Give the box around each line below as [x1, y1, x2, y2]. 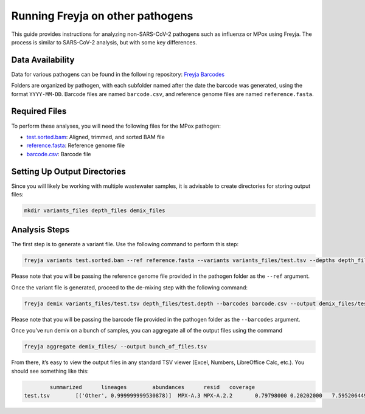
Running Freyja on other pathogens [11, 9, 193, 22]
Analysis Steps [11, 225, 70, 235]
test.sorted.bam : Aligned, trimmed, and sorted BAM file [26, 133, 165, 140]
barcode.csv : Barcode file [26, 150, 91, 157]
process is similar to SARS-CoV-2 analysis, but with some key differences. [11, 38, 197, 46]
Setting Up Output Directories [11, 166, 126, 176]
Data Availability [11, 55, 75, 65]
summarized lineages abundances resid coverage [49, 384, 255, 390]
